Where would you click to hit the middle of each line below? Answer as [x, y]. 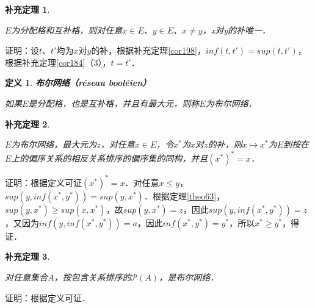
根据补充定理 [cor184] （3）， [58, 62]
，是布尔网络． [189, 277]
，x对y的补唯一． [236, 30]
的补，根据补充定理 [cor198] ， [148, 50]
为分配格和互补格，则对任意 [67, 30]
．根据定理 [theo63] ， [184, 195]
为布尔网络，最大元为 [54, 144]
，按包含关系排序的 [92, 277]
